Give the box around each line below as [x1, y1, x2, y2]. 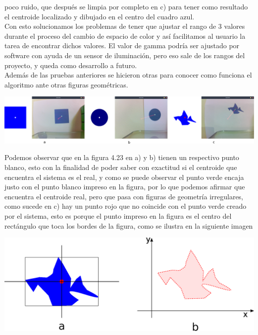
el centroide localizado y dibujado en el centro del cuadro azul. [4, 11, 195, 21]
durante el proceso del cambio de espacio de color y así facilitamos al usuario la [4, 30, 246, 41]
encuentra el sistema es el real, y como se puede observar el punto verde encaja [4, 171, 244, 182]
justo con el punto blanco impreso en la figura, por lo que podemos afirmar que [4, 181, 245, 192]
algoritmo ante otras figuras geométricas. [4, 79, 128, 89]
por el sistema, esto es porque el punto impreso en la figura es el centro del [4, 211, 232, 221]
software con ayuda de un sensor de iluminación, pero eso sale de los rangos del [4, 50, 245, 60]
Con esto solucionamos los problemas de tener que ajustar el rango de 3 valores [4, 21, 245, 31]
